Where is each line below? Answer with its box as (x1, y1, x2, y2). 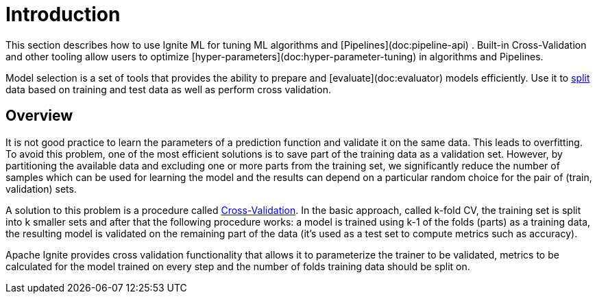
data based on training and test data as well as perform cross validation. (5, 83, 331, 95)
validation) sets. (5, 182, 77, 195)
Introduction (5, 3, 121, 26)
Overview (5, 107, 73, 125)
